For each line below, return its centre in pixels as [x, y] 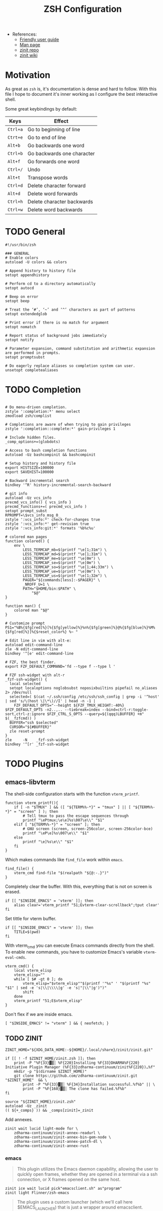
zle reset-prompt [27, 731]
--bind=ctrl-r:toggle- [125, 710]
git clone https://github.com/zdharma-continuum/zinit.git [76, 1076]
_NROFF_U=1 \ [36, 584]
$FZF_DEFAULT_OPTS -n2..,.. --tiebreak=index [52, 710]
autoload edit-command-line [34, 645]
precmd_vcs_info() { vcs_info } [38, 502]
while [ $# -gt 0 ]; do [38, 979]
